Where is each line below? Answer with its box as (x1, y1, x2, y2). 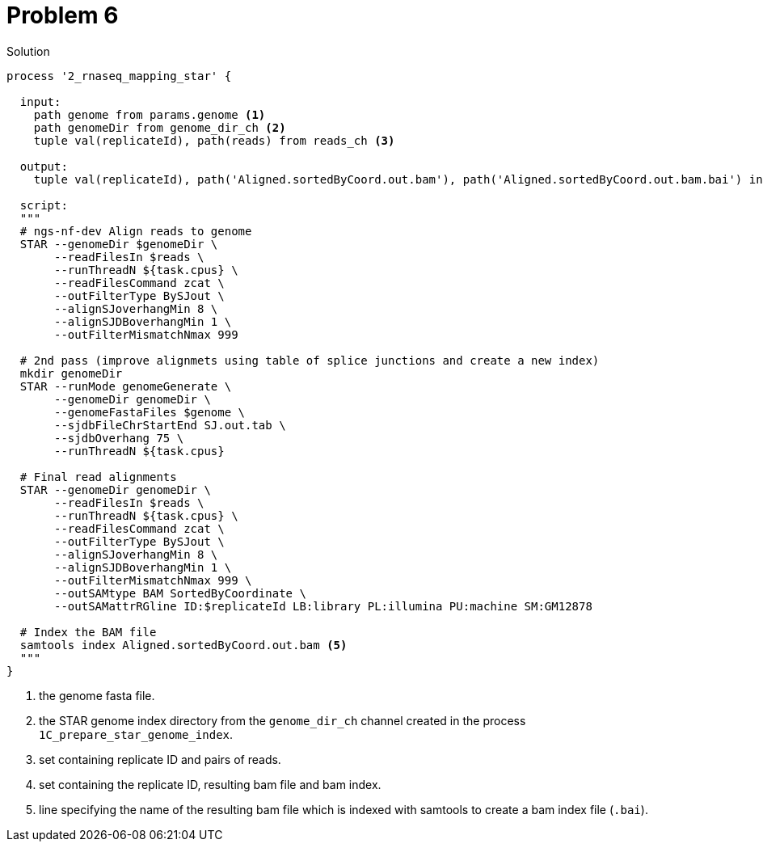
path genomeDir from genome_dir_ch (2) (33, 120, 286, 134)
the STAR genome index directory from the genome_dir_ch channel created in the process (39, 713, 526, 728)
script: (19, 198, 68, 212)
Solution (6, 44, 50, 58)
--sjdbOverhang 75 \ (54, 431, 184, 445)
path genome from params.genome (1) (33, 108, 266, 121)
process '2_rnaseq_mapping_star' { (6, 69, 232, 82)
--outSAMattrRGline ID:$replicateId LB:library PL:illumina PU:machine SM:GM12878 (54, 599, 592, 613)
